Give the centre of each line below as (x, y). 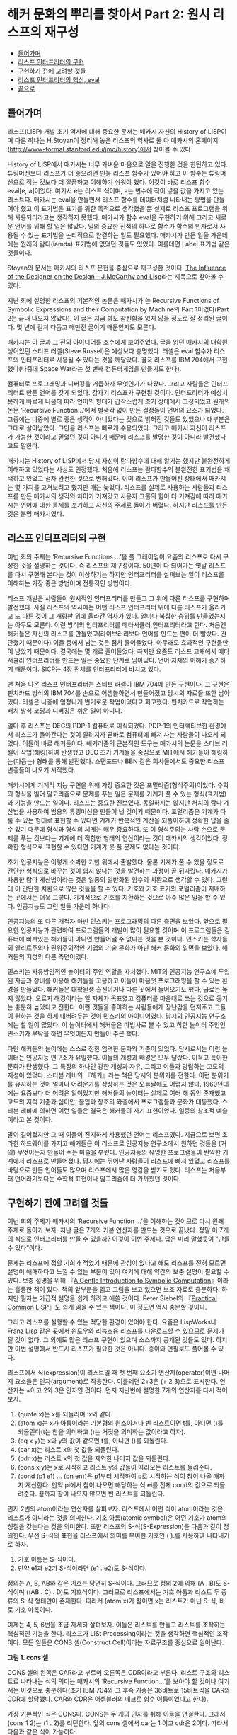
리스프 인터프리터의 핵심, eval (59, 79)
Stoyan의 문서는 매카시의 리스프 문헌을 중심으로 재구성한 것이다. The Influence (117, 268)
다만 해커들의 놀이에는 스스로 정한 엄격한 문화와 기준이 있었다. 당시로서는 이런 (114, 1048)
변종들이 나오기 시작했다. (41, 769)
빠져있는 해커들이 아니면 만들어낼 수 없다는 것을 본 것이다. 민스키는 (117, 939)
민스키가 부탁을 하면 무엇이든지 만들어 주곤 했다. (74, 1033)
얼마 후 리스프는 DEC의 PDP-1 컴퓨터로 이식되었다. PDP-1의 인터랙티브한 (108, 726)
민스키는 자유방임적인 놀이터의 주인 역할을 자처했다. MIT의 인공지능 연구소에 (112, 971)
